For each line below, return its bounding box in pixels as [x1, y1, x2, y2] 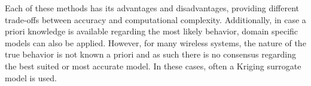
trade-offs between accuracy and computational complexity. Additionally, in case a [5, 13, 306, 26]
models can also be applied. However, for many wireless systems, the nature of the [5, 36, 306, 49]
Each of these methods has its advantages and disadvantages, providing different [5, 2, 299, 14]
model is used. [5, 71, 57, 84]
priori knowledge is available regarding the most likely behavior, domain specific [5, 25, 298, 37]
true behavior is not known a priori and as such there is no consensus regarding [5, 48, 296, 60]
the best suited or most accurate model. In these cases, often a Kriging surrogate [5, 59, 301, 72]
